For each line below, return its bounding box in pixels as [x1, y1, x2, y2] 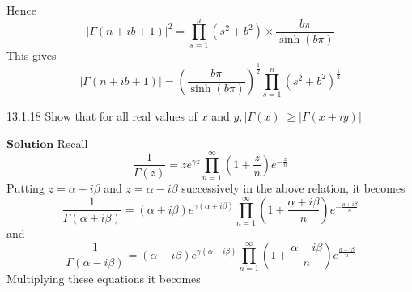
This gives [6, 46, 57, 63]
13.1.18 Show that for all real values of [6, 108, 198, 124]
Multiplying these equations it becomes [6, 270, 201, 287]
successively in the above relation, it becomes [181, 180, 406, 197]
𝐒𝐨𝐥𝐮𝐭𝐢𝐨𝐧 [6, 138, 54, 150]
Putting [6, 180, 45, 197]
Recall [57, 134, 88, 151]
